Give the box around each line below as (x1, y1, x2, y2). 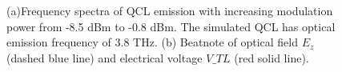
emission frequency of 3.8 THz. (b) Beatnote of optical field (6, 34, 298, 50)
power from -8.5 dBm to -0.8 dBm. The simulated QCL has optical (6, 18, 336, 34)
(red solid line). (234, 49, 309, 66)
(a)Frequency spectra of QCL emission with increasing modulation (6, 2, 333, 18)
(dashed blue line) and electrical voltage (6, 49, 203, 66)
